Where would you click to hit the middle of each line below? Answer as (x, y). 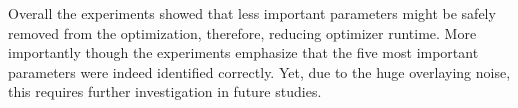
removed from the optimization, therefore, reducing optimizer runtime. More (242, 32)
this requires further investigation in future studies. (165, 91)
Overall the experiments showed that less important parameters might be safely (252, 13)
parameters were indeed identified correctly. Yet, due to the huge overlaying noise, (259, 71)
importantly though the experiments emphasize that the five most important (243, 52)
